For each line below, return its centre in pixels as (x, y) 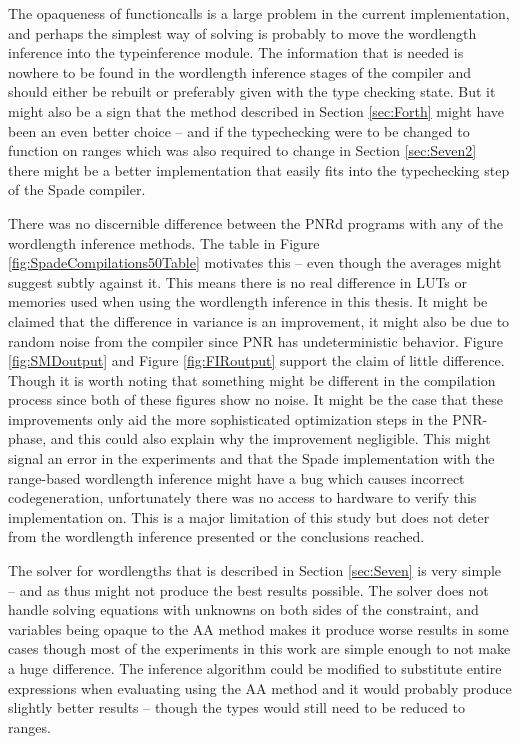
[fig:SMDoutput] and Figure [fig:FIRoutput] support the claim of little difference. (256, 360)
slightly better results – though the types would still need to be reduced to (237, 707)
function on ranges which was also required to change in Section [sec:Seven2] (242, 150)
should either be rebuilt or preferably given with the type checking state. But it (252, 91)
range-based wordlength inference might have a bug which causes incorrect (236, 477)
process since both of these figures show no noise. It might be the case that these (255, 399)
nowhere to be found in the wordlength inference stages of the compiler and (240, 71)
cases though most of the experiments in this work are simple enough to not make (259, 648)
